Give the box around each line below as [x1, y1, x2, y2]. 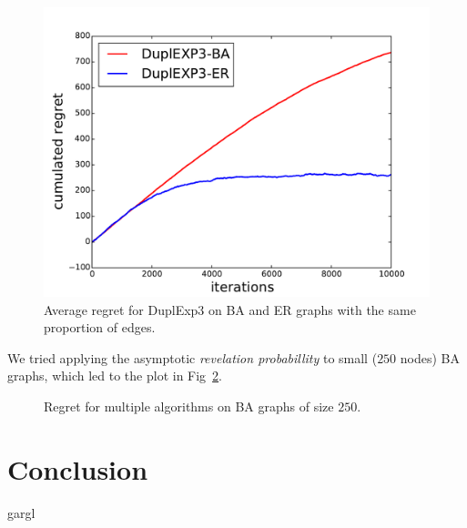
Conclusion [7, 450, 148, 487]
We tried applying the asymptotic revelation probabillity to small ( [7, 348, 378, 367]
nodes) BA [400, 348, 460, 367]
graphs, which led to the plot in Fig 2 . [7, 366, 223, 385]
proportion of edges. [44, 318, 156, 337]
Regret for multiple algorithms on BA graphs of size [44, 396, 334, 415]
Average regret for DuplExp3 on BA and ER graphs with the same [44, 300, 416, 319]
